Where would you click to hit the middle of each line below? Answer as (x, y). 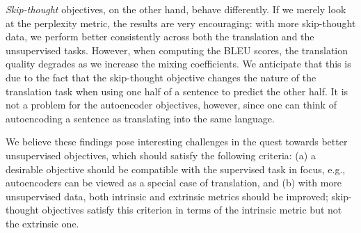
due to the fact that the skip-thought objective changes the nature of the (161, 77)
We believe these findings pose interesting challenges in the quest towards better (177, 142)
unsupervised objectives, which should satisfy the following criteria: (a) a (161, 155)
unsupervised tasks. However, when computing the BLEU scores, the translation (177, 50)
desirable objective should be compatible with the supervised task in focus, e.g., (176, 169)
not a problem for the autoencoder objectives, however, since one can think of (171, 105)
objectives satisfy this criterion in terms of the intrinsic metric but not (192, 210)
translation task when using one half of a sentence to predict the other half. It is (177, 91)
